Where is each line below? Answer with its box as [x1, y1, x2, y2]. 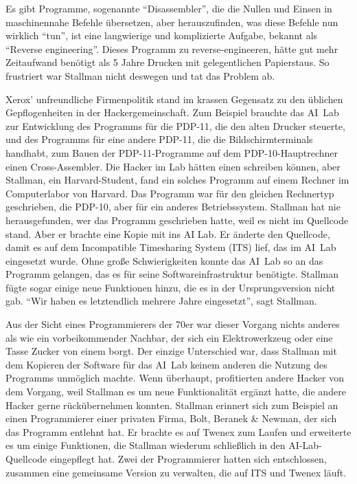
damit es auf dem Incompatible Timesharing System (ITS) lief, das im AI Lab [5, 240, 336, 254]
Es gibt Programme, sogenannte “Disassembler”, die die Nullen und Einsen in [5, 1, 332, 15]
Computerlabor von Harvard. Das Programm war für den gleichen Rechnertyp [5, 186, 334, 200]
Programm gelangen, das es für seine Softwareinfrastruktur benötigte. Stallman [5, 267, 338, 281]
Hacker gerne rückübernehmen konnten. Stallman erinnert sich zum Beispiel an [5, 397, 338, 412]
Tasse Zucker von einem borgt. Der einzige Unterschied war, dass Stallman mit [5, 344, 337, 358]
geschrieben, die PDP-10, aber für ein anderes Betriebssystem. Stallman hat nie [5, 199, 341, 214]
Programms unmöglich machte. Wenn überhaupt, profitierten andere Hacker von [5, 371, 344, 385]
